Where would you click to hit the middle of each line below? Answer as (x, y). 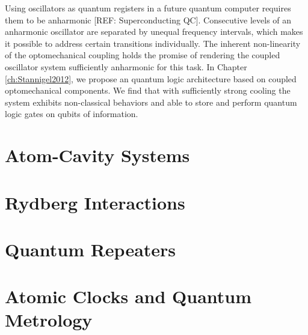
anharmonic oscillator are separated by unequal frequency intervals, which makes (154, 32)
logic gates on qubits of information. (72, 114)
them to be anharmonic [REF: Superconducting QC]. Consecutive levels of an (148, 20)
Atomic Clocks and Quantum (128, 296)
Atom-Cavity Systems (97, 155)
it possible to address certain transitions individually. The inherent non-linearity (153, 43)
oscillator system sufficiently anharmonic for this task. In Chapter (126, 66)
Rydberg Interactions (95, 202)
